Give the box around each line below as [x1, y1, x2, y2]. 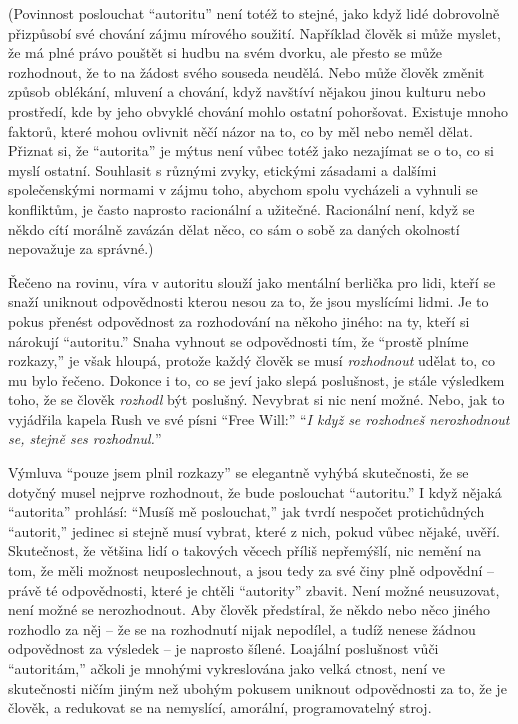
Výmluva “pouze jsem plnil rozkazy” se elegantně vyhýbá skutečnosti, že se [8, 462, 469, 483]
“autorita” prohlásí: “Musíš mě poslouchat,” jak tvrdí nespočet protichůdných [8, 501, 485, 522]
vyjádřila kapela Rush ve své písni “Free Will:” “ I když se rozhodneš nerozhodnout [8, 408, 510, 429]
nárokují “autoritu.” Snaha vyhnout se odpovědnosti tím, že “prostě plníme [8, 330, 469, 351]
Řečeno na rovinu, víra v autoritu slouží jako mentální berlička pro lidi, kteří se [8, 271, 496, 292]
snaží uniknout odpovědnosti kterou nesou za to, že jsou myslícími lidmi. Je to [8, 291, 489, 312]
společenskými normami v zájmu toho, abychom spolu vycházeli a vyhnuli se [8, 179, 478, 200]
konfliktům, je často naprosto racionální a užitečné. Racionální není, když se [8, 198, 475, 219]
